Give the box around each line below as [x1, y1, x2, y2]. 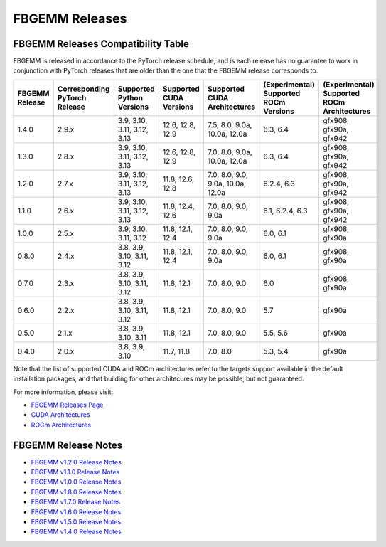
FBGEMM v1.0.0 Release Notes [31, 477, 122, 487]
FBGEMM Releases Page [31, 400, 104, 409]
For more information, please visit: [13, 388, 114, 396]
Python [117, 92, 144, 102]
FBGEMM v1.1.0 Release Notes [31, 468, 120, 477]
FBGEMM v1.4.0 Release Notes [31, 527, 122, 536]
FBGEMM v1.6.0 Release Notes [31, 507, 122, 516]
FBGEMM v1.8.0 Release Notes [31, 487, 122, 496]
